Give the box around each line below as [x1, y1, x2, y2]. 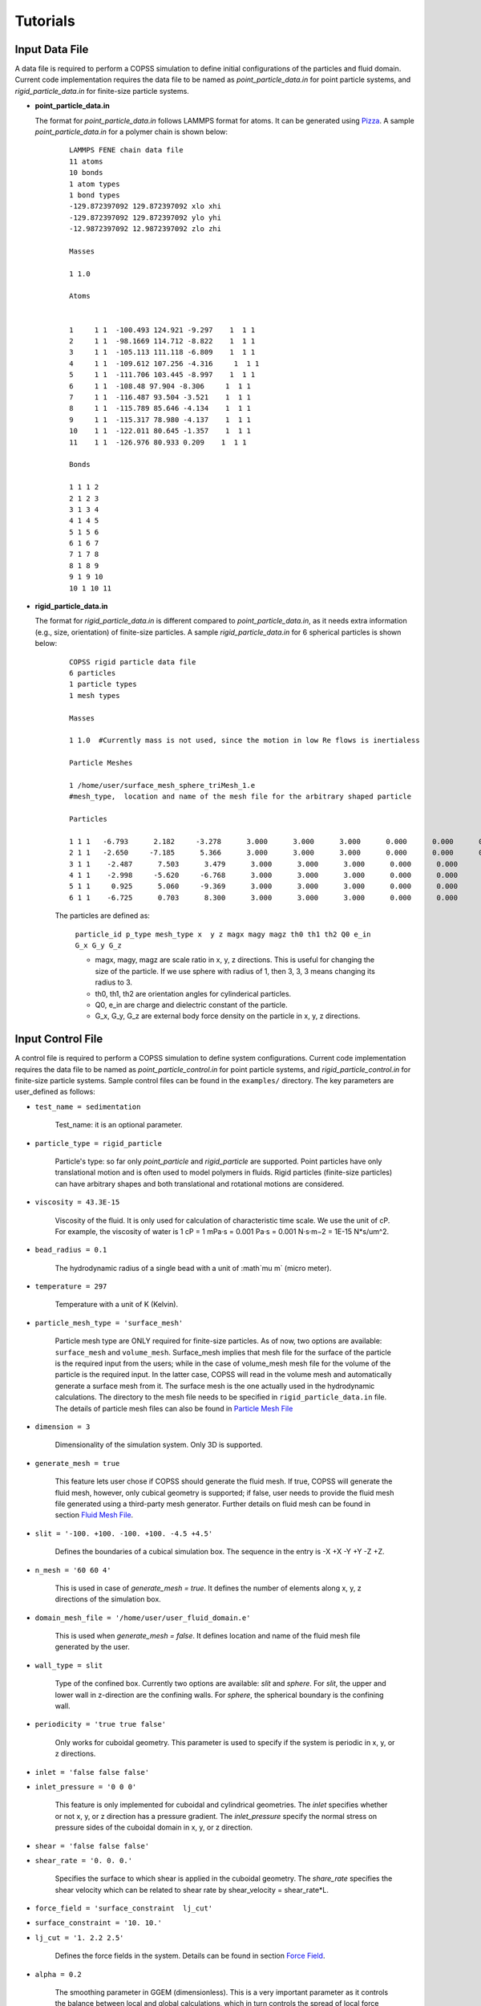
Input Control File [14, 1032, 103, 1046]
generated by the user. [55, 1642, 130, 1652]
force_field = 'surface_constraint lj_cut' [34, 1904, 213, 1913]
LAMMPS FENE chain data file [69, 145, 184, 155]
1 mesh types [69, 691, 120, 700]
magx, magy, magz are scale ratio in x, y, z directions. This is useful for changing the [95, 955, 375, 964]
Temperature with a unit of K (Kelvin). [55, 1300, 179, 1310]
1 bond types [69, 190, 120, 200]
